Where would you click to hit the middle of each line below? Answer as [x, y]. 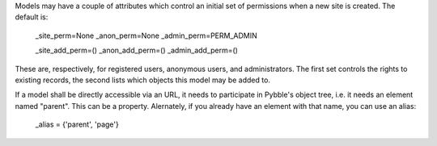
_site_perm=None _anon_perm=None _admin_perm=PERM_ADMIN [146, 35]
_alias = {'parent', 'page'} [77, 124]
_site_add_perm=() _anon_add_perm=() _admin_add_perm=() [137, 50]
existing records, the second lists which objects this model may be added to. [143, 80]
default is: [32, 17]
